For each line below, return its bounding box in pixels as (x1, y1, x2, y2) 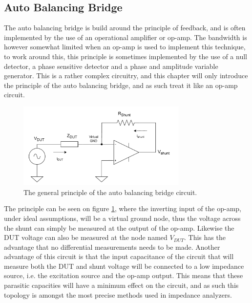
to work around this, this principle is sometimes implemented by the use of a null (4, 51, 247, 61)
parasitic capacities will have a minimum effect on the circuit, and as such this (4, 280, 239, 290)
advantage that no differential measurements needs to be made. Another (4, 241, 220, 252)
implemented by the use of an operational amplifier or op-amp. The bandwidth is (4, 32, 247, 42)
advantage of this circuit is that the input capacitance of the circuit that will (4, 251, 234, 261)
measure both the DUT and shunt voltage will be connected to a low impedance (4, 260, 244, 271)
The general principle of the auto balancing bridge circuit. (23, 187, 197, 197)
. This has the (184, 232, 226, 242)
